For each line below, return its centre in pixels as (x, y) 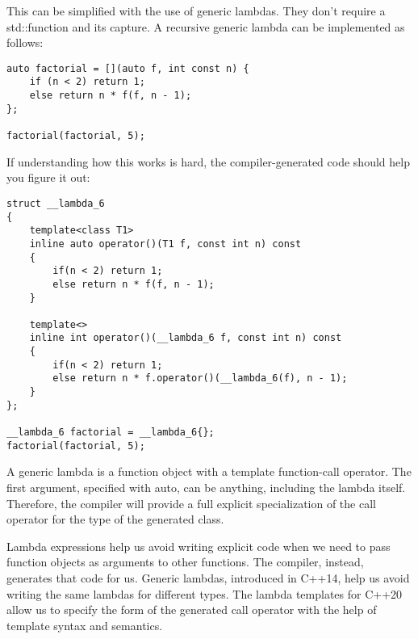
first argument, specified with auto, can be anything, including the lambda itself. (206, 487)
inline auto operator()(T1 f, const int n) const (165, 244)
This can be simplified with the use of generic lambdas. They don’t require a (196, 11)
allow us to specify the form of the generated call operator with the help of (192, 610)
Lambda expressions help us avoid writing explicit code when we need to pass (199, 546)
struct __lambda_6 (56, 203)
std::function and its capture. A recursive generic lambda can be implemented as (206, 26)
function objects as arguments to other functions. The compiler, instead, (185, 562)
